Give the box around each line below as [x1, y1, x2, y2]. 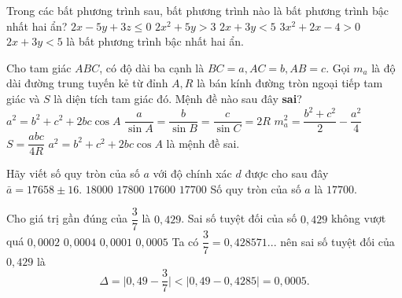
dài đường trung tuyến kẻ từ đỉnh [6, 75, 168, 91]
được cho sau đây [245, 165, 329, 182]
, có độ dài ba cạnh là [99, 59, 205, 75]
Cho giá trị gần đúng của [6, 210, 128, 226]
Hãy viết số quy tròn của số [6, 165, 140, 182]
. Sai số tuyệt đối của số [181, 210, 297, 226]
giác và [6, 90, 40, 106]
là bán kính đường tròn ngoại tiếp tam [197, 75, 383, 91]
